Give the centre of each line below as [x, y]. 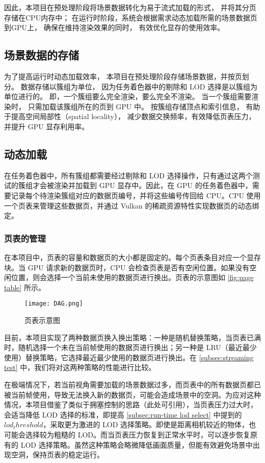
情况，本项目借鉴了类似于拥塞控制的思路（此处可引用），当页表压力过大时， [131, 404]
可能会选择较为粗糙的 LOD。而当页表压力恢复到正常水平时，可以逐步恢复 [127, 434]
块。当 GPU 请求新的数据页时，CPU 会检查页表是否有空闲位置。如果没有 [127, 267]
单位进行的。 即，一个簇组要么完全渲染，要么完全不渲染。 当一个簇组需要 [128, 96]
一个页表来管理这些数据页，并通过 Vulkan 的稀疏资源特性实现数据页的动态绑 [132, 205]
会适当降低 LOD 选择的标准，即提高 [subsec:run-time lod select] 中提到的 [123, 414]
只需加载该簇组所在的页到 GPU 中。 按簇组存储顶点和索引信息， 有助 [144, 106]
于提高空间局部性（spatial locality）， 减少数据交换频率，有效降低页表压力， [130, 116]
